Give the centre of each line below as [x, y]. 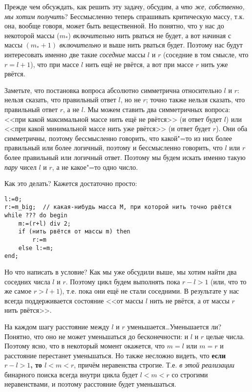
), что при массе [55, 64]
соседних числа [27, 281]
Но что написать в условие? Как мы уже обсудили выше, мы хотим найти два [121, 271]
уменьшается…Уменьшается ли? [174, 326]
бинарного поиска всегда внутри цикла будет [71, 374]
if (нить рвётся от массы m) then [74, 232]
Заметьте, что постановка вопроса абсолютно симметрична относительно [113, 90]
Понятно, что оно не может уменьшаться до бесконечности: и [96, 336]
